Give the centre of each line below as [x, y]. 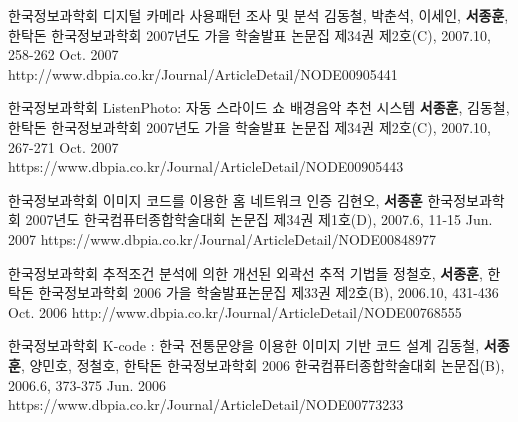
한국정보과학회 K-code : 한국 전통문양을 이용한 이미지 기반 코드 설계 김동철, [244, 345]
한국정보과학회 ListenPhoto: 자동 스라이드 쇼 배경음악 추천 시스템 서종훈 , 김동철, [259, 107]
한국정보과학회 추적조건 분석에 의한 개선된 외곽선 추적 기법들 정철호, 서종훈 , [245, 272]
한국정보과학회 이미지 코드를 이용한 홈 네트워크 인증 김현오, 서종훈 [215, 199]
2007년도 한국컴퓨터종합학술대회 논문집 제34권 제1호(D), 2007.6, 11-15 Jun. [259, 219]
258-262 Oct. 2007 [63, 54]
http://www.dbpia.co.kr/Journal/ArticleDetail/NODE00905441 [203, 73]
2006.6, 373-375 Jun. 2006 [87, 384]
